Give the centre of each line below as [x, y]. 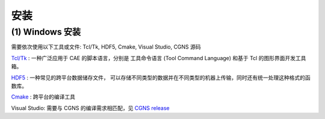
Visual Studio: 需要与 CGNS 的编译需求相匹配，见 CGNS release [90, 108]
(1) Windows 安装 [46, 32]
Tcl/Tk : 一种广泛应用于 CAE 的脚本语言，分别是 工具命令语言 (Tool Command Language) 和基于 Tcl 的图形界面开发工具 [159, 58]
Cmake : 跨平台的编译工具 [43, 97]
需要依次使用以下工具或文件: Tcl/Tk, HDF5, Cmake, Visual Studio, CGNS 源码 [106, 47]
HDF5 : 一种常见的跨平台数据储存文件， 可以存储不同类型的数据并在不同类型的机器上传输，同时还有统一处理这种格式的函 [161, 78]
